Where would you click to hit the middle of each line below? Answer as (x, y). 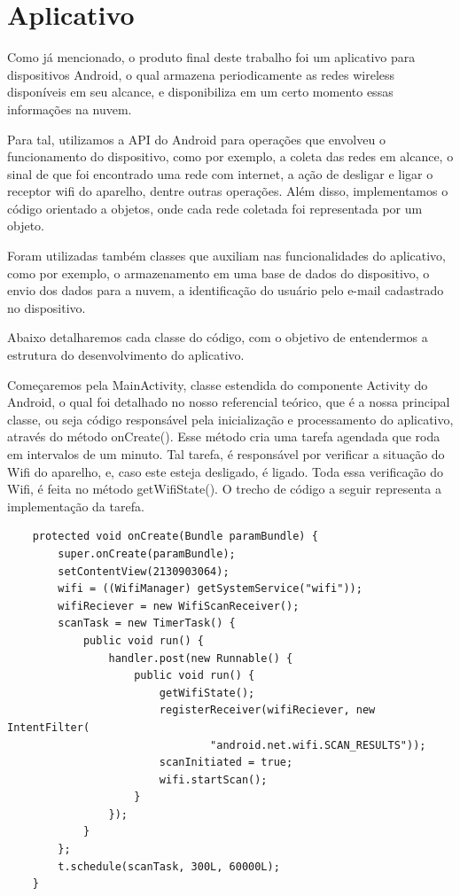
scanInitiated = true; (226, 763)
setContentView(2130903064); (144, 571)
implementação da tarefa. (76, 506)
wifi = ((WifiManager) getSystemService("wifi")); (210, 589)
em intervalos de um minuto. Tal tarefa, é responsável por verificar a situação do (226, 454)
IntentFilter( (49, 727)
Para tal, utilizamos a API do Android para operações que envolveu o (196, 139)
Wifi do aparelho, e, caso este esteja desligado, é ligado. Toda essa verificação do (226, 471)
